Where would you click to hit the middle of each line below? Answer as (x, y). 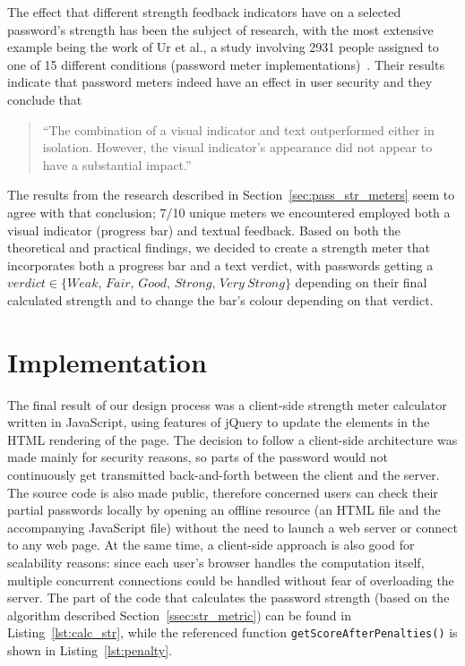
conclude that (45, 99)
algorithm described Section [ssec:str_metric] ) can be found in (179, 615)
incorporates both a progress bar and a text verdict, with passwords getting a (220, 265)
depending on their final (361, 282)
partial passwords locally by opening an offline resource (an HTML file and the (224, 510)
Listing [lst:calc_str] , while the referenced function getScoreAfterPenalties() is (232, 632)
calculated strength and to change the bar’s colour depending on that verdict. (220, 299)
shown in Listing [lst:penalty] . (90, 650)
